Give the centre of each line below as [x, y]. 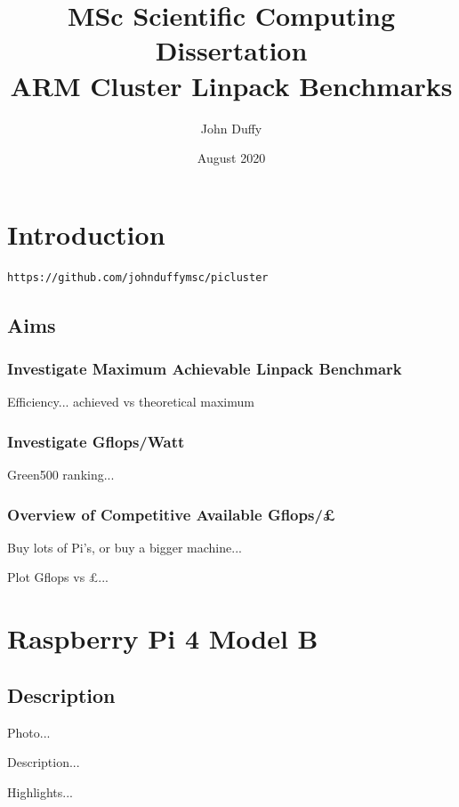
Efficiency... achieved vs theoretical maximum [131, 402]
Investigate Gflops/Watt [96, 441]
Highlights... [40, 791]
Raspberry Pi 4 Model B [163, 638]
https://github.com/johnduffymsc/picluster [138, 277]
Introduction [86, 234]
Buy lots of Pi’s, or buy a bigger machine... [125, 547]
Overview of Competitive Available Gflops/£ [172, 514]
